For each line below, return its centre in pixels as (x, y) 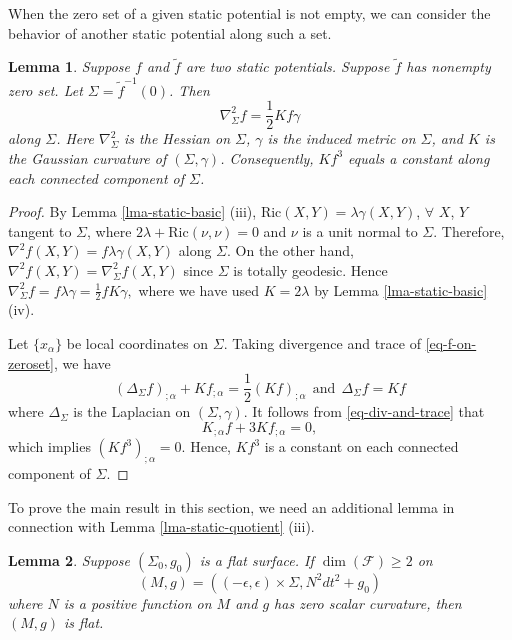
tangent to (40, 230)
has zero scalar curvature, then (368, 602)
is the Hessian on (177, 138)
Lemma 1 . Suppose (69, 66)
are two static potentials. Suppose (287, 66)
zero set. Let (45, 89)
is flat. (83, 622)
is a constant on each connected (361, 446)
